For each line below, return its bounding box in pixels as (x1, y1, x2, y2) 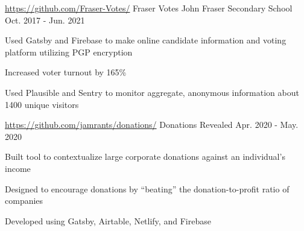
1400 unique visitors (5, 98, 79, 110)
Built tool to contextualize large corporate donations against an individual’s (5, 150, 285, 163)
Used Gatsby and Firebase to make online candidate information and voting (5, 34, 287, 46)
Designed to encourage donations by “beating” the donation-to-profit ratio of (5, 182, 290, 195)
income (5, 162, 31, 174)
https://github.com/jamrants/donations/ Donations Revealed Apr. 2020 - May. (5, 118, 299, 131)
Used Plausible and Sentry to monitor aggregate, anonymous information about (5, 86, 299, 98)
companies (5, 194, 43, 207)
